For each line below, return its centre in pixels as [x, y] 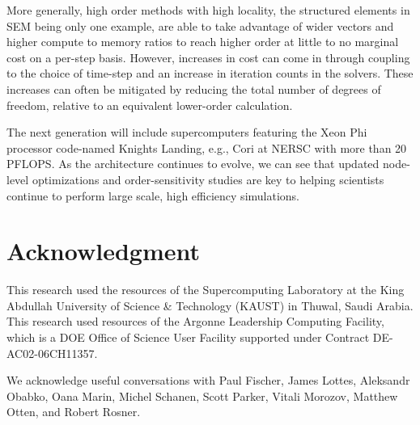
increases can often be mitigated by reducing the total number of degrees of [194, 88]
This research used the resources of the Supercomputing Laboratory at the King [206, 290]
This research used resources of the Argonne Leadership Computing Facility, [195, 321]
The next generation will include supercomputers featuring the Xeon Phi [187, 132]
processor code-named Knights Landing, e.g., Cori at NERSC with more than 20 [207, 147]
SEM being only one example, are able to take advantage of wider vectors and [200, 25]
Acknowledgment [103, 251]
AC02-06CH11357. [52, 353]
